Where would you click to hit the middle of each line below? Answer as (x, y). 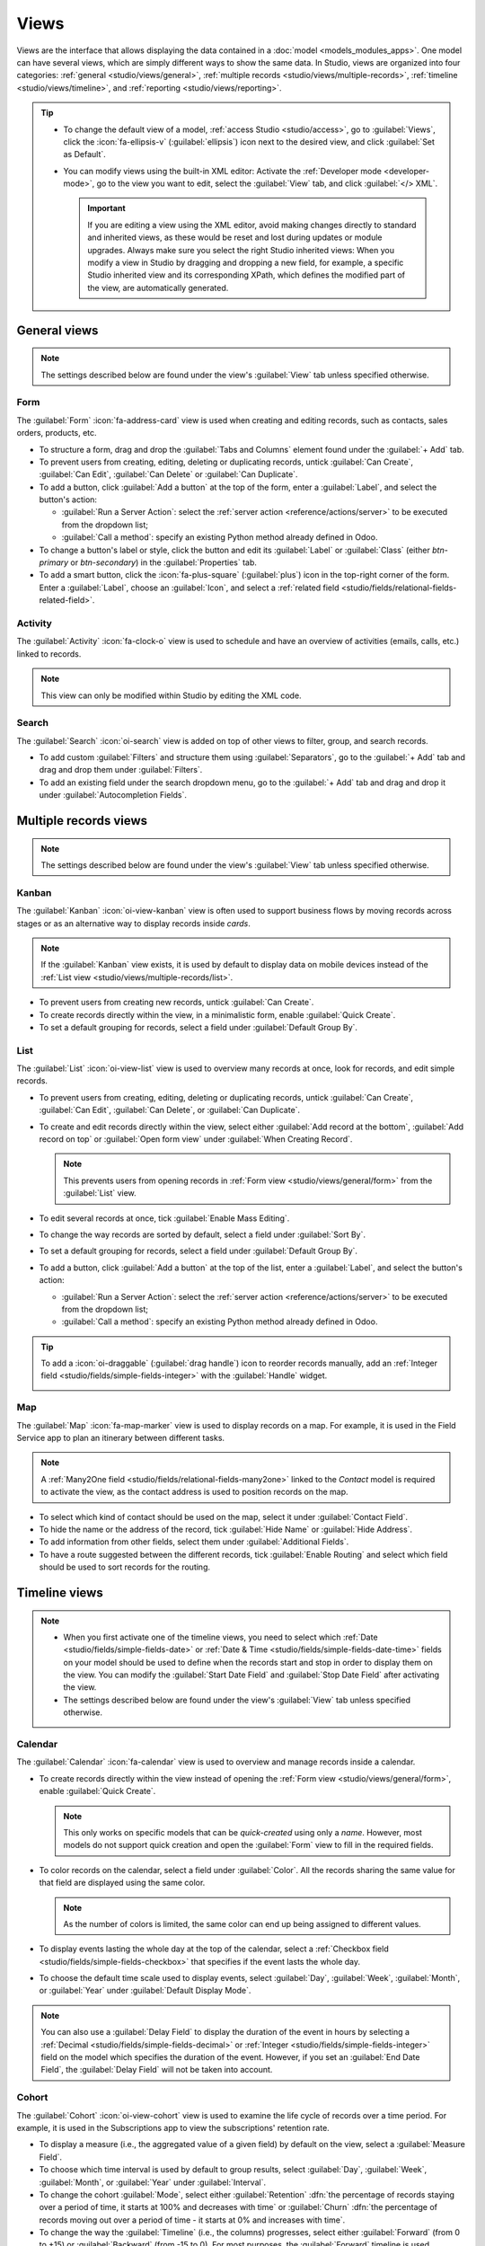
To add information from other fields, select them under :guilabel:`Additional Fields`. (194, 1542)
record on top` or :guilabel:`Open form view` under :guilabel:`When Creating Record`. (196, 1139)
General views (57, 330)
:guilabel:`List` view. (100, 1193)
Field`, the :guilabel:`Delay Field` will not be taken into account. (157, 2070)
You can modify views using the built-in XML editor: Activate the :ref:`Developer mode (222, 171)
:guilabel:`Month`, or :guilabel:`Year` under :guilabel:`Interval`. (153, 2182)
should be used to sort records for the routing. (125, 1567)
